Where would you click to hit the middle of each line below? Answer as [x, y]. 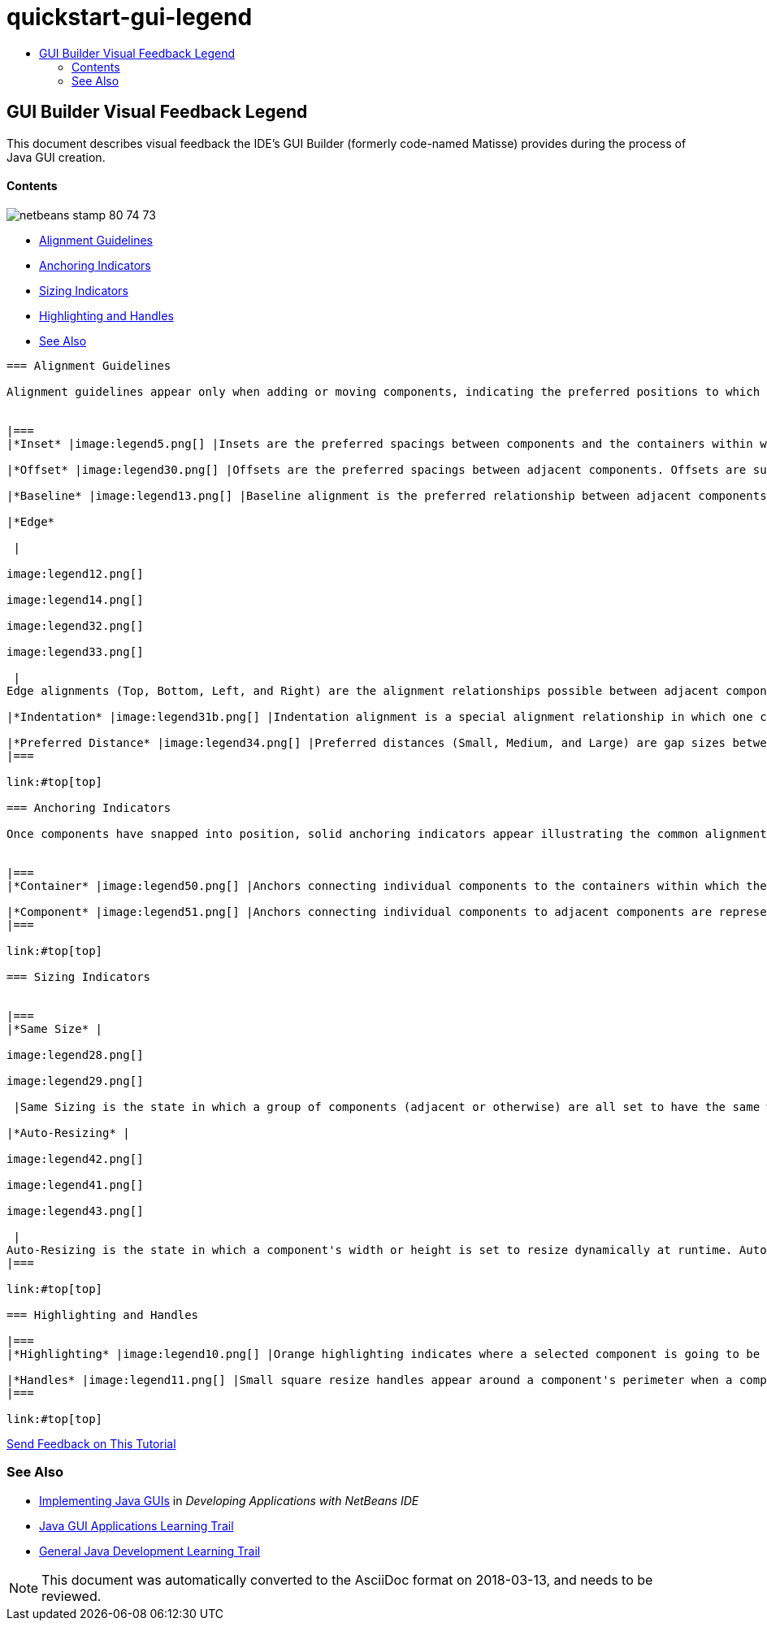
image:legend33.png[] [75, 651]
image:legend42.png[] [75, 1158]
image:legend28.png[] [75, 1054]
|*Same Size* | [55, 1028]
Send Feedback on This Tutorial [91, 1443]
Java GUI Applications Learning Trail [136, 1525]
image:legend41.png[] [75, 1184]
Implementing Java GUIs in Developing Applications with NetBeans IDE [229, 1500]
